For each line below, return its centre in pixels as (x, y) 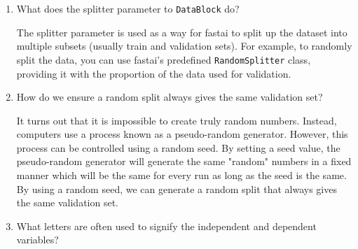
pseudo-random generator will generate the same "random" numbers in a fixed (184, 161)
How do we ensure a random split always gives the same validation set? (170, 97)
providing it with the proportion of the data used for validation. (154, 73)
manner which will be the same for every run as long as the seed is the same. (181, 175)
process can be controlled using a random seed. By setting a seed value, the (178, 147)
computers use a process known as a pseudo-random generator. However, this (182, 134)
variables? (37, 240)
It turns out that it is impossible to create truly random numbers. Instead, (177, 120)
